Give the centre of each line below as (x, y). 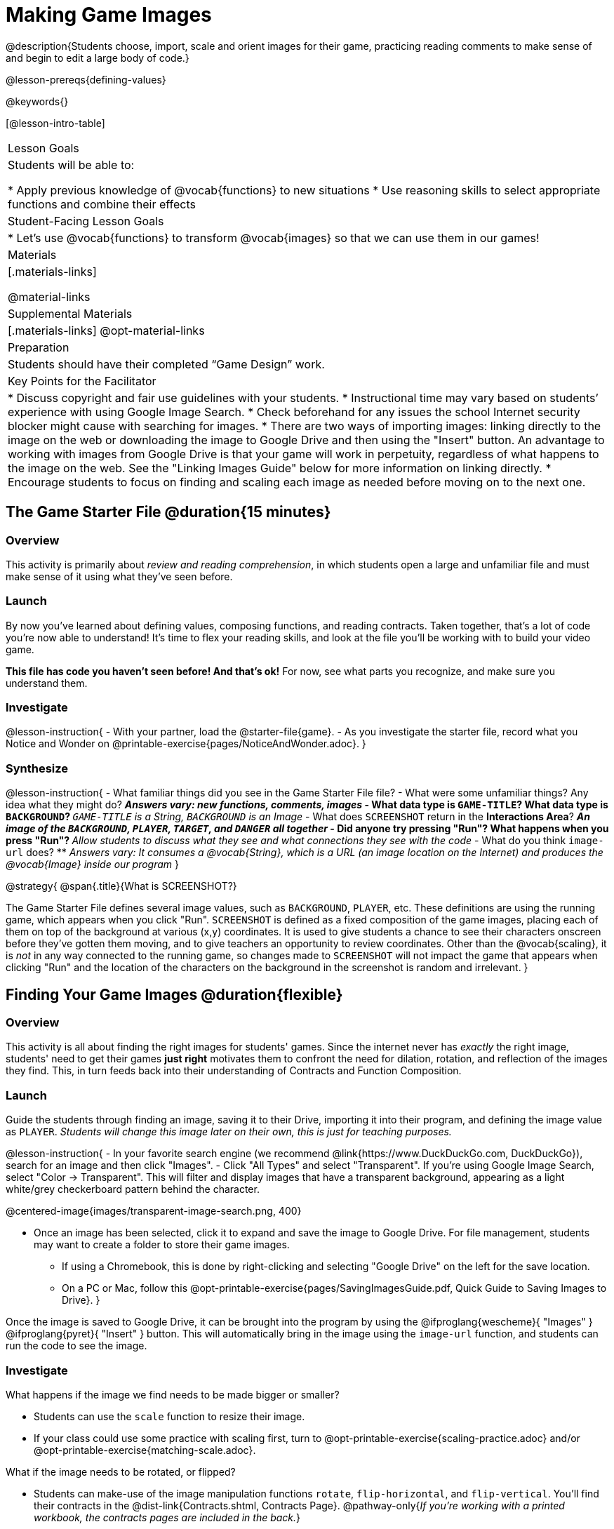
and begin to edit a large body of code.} (98, 58)
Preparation (39, 347)
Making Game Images (109, 15)
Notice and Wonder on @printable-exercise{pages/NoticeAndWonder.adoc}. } (186, 744)
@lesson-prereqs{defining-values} (86, 79)
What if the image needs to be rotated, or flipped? (121, 1471)
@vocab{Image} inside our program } (93, 864)
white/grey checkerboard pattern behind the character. (133, 1189)
